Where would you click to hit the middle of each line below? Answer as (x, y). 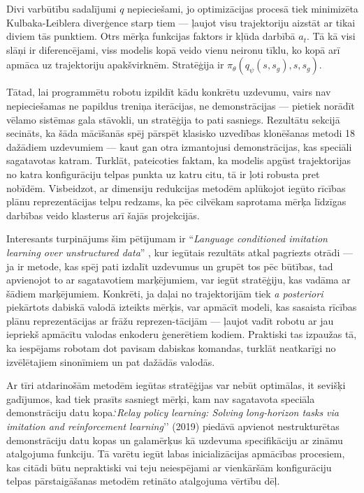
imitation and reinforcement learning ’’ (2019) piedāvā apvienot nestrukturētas (173, 426)
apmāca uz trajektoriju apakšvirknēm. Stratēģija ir (115, 65)
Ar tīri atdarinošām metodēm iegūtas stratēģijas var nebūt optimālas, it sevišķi (176, 385)
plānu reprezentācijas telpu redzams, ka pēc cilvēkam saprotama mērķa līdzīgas (176, 201)
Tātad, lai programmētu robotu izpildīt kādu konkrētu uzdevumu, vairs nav (169, 92)
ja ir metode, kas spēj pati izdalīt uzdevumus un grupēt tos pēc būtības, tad (170, 266)
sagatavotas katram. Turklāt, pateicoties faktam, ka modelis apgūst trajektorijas (179, 160)
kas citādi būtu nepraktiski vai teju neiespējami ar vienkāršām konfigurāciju (169, 467)
